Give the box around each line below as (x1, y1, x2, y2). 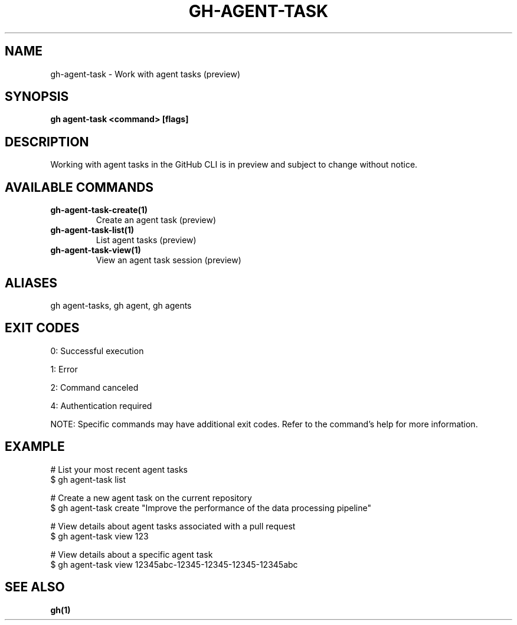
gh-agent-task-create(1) (50, 205, 148, 215)
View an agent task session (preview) (96, 255, 241, 266)
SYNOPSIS (5, 89, 69, 104)
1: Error (50, 364, 78, 374)
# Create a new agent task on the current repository (50, 492, 252, 503)
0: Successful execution (50, 345, 144, 356)
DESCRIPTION (5, 134, 89, 149)
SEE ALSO (5, 580, 65, 595)
